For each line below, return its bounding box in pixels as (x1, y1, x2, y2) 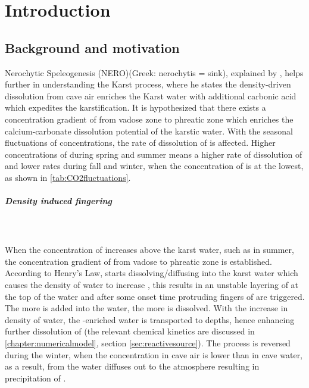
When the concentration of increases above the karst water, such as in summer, (5, 243, 294, 256)
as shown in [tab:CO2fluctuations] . (5, 171, 131, 183)
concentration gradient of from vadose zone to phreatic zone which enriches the (5, 112, 294, 125)
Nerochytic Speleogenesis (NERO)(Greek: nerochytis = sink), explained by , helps (5, 66, 304, 79)
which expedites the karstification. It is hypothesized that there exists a (5, 101, 266, 114)
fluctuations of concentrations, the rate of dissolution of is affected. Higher (5, 136, 276, 149)
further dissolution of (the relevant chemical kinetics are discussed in (5, 325, 255, 337)
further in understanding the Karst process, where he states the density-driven (5, 78, 291, 90)
